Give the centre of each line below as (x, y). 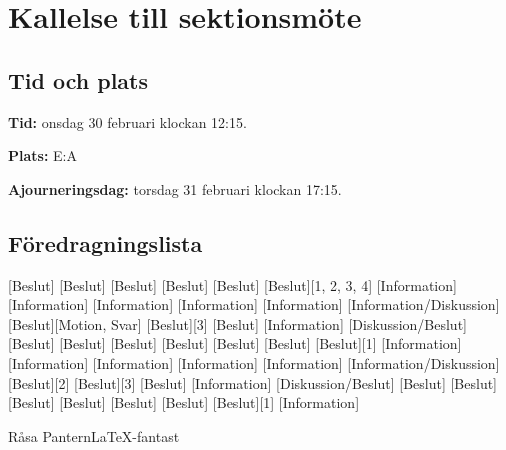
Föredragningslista (105, 242)
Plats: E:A (42, 155)
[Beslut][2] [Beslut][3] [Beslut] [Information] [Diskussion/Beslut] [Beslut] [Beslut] (253, 382)
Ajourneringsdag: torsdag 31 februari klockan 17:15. (175, 188)
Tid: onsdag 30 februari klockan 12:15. (127, 121)
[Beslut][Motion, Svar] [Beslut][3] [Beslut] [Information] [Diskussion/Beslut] (237, 323)
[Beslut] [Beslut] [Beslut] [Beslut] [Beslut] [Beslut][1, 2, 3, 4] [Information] (232, 284)
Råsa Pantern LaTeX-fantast (94, 435)
